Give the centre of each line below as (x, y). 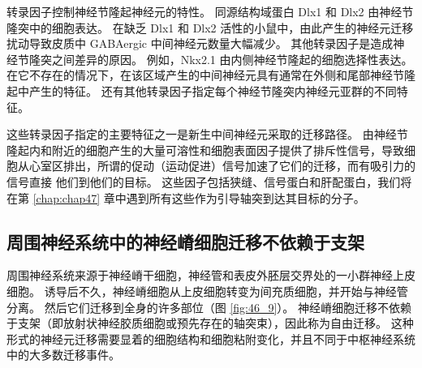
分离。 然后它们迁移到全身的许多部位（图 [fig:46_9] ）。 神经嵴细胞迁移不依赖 (209, 307)
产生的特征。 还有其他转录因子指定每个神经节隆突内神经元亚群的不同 (213, 90)
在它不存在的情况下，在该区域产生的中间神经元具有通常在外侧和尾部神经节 (205, 75)
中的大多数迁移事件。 (63, 355)
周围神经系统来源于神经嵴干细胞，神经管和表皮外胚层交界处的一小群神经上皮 (211, 275)
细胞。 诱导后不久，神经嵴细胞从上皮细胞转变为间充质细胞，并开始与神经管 (207, 291)
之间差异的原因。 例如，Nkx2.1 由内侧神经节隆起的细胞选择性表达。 (232, 59)
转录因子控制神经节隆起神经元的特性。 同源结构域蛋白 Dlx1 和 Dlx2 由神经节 (210, 11)
